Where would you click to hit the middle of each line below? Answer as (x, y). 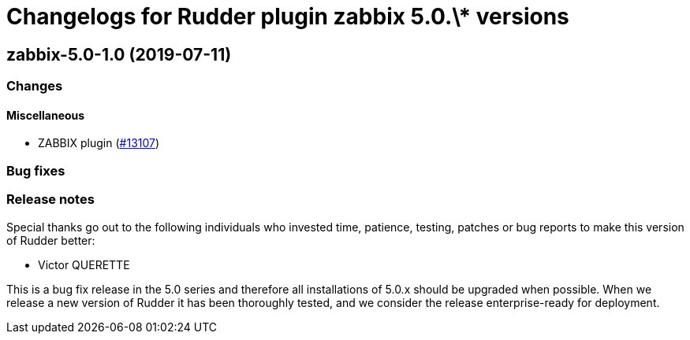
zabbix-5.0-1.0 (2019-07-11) (119, 54)
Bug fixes (36, 170)
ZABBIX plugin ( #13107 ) (99, 143)
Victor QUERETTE (84, 264)
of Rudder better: (51, 240)
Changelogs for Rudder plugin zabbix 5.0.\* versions (288, 17)
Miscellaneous (46, 115)
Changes (35, 86)
